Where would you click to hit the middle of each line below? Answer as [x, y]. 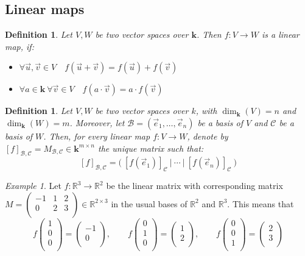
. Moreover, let [97, 122]
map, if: [19, 46]
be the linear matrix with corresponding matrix [195, 186]
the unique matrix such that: [151, 148]
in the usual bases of [149, 203]
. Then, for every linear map [97, 136]
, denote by [208, 136]
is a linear [280, 34]
